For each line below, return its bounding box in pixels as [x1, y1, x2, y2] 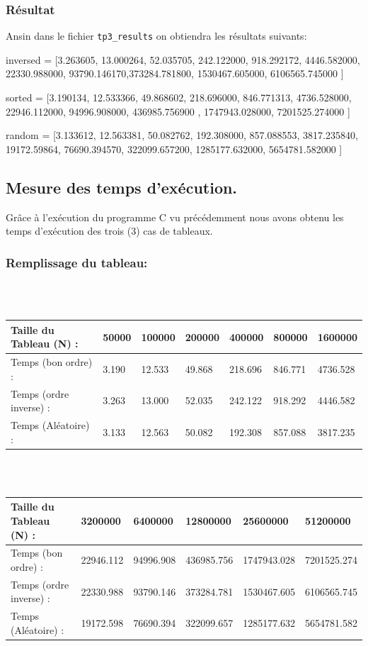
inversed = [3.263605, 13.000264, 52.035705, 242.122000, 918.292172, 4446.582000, [6, 52, 360, 67]
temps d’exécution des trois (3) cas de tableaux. [6, 223, 213, 238]
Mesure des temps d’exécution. [6, 176, 238, 198]
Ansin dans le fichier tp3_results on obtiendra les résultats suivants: [6, 28, 307, 43]
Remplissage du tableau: [6, 253, 148, 271]
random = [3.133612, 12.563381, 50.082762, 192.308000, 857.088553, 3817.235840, [6, 128, 358, 143]
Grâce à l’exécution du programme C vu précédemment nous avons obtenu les [6, 209, 344, 224]
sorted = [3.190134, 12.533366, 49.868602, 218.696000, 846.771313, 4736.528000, [6, 90, 352, 105]
